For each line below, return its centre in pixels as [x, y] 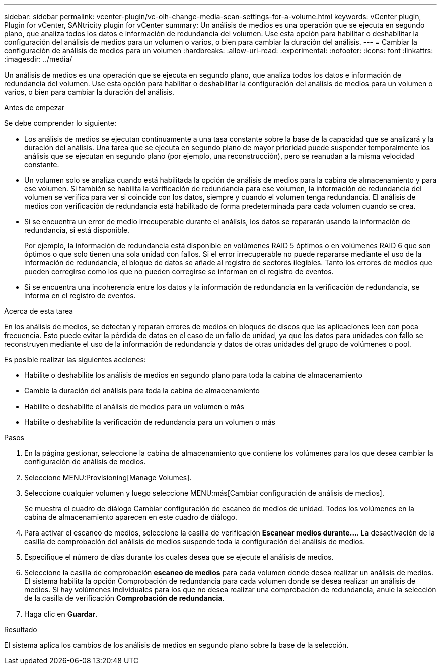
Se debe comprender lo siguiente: [60, 123]
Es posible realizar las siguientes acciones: [75, 359]
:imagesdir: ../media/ [38, 59]
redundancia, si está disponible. [77, 230]
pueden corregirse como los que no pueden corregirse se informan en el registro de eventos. [179, 271]
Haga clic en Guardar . [61, 614]
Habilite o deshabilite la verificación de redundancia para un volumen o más [150, 422]
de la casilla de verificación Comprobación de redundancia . [124, 598]
